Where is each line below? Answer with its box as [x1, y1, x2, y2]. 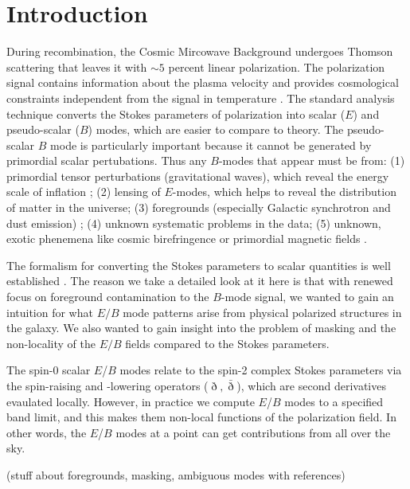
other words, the [6, 424, 87, 440]
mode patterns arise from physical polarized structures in [123, 303, 402, 320]
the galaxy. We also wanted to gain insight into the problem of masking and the [6, 319, 396, 336]
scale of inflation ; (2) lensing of [6, 183, 161, 200]
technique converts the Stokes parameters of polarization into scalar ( [6, 105, 346, 122]
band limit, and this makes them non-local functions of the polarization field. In [6, 409, 396, 425]
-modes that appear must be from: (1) [218, 152, 405, 169]
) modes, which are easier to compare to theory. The [88, 121, 344, 138]
